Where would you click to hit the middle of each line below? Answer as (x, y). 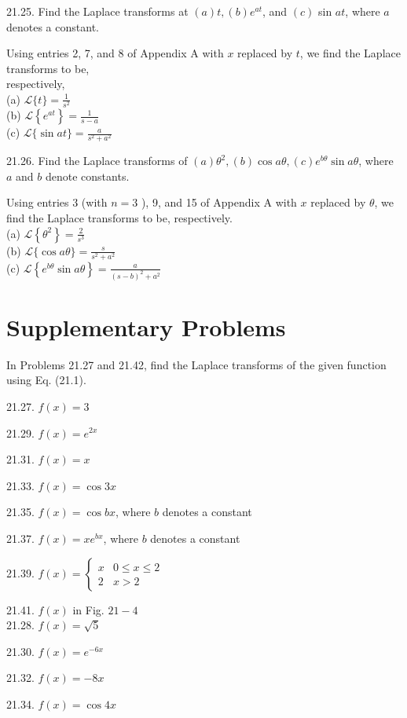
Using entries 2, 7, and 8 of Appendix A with (115, 53)
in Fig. (88, 609)
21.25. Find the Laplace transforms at (97, 11)
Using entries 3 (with (57, 202)
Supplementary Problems (146, 326)
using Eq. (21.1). (46, 380)
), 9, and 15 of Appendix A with (219, 202)
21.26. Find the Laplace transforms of (97, 161)
